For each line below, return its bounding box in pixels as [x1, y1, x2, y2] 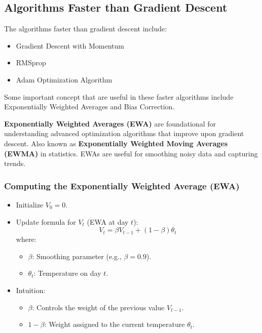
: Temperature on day [33, 268, 101, 278]
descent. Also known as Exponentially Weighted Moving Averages [4, 138, 228, 148]
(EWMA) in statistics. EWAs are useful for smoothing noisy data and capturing [4, 148, 258, 158]
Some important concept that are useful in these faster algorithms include [4, 91, 234, 102]
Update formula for [16, 216, 76, 227]
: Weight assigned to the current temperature [44, 319, 185, 329]
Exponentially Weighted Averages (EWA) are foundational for [4, 118, 216, 129]
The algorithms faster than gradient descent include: [4, 23, 167, 34]
